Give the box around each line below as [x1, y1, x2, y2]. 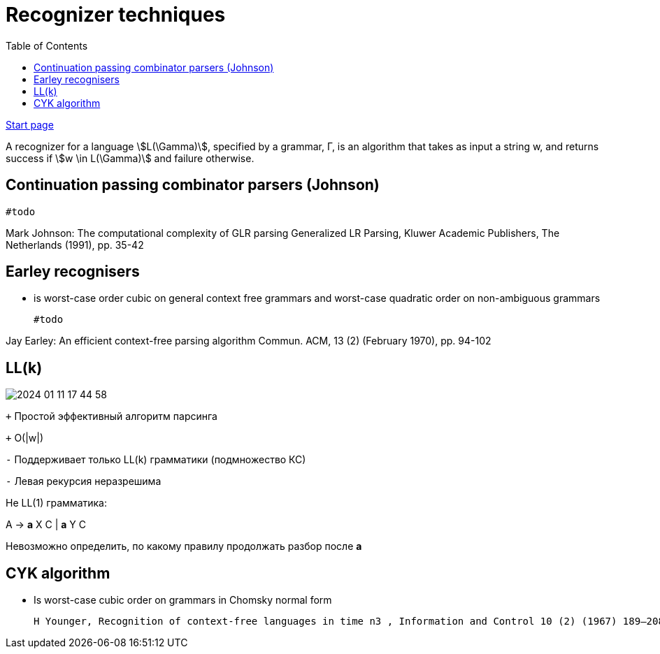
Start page [6, 118, 54, 131]
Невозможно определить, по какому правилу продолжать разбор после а [6, 540, 362, 553]
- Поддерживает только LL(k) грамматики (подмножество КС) [6, 453, 306, 466]
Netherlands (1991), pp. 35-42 [6, 238, 144, 251]
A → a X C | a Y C [6, 518, 86, 531]
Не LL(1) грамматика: [6, 497, 107, 509]
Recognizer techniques [6, 3, 226, 27]
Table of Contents [6, 39, 88, 52]
